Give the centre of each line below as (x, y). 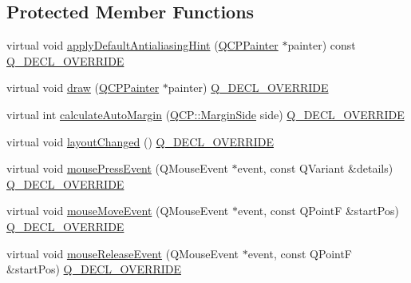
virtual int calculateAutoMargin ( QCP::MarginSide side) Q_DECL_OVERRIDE (205, 114)
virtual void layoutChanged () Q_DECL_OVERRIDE (140, 141)
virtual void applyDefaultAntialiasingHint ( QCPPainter (142, 45)
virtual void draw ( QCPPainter (83, 88)
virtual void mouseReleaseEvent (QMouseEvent (123, 253)
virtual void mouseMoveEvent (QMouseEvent (118, 211)
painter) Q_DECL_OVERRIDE (248, 88)
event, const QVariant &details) (315, 168)
